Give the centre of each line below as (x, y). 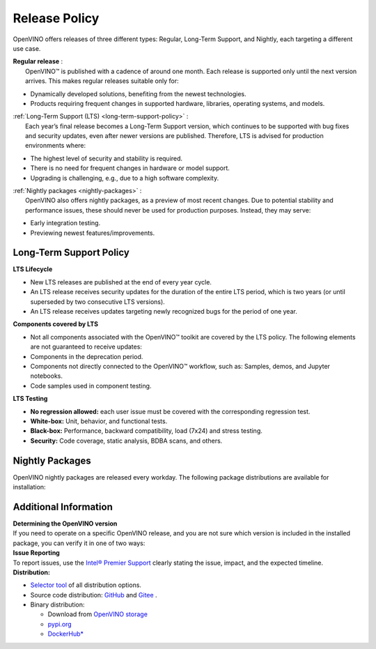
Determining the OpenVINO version (65, 524)
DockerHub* (65, 634)
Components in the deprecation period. (87, 356)
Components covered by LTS (56, 324)
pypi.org (60, 624)
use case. (27, 48)
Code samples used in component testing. (91, 385)
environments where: (56, 146)
